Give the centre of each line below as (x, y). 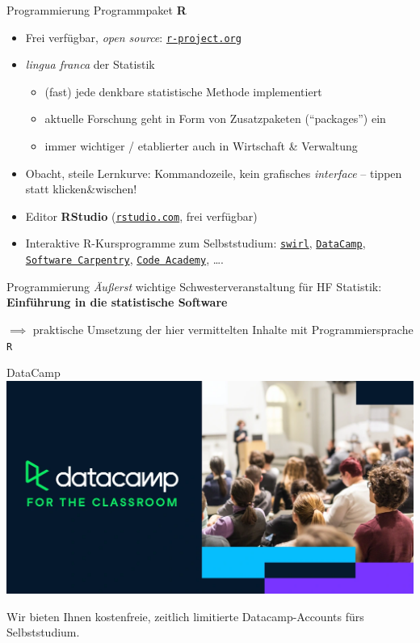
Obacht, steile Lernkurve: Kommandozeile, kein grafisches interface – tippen (214, 173)
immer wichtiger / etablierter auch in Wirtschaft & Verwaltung (201, 146)
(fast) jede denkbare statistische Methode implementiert (183, 91)
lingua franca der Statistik (90, 64)
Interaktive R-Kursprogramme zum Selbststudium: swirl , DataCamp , (195, 243)
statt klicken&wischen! (81, 189)
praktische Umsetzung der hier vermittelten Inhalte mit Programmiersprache (223, 329)
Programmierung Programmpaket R (97, 10)
